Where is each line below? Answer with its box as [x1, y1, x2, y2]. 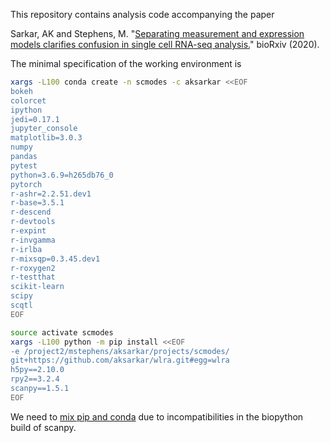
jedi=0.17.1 [10, 114, 60, 124]
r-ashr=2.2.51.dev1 [10, 189, 92, 199]
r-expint [10, 226, 47, 236]
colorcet [10, 95, 47, 106]
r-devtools [10, 217, 56, 227]
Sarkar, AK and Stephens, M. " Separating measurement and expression [10, 28, 305, 39]
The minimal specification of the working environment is [10, 58, 242, 69]
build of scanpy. [10, 421, 77, 433]
